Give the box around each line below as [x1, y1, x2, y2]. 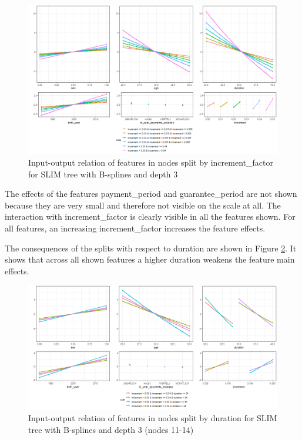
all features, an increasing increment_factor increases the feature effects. [5, 221, 266, 234]
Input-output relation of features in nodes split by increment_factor [28, 156, 273, 168]
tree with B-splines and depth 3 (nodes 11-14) [28, 423, 194, 435]
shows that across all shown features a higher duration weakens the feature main [5, 253, 295, 266]
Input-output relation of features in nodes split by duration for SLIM [28, 411, 277, 424]
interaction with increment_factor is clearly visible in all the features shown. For [5, 210, 296, 223]
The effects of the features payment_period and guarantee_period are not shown [5, 187, 297, 200]
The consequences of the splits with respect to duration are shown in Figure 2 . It [5, 241, 297, 254]
